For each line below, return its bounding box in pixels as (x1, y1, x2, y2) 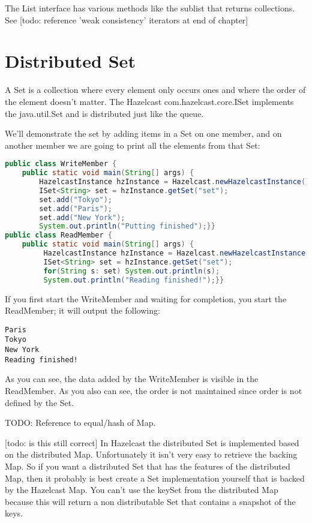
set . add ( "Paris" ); (39, 204, 113, 213)
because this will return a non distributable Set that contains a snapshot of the (5, 495, 296, 507)
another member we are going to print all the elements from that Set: (5, 139, 260, 151)
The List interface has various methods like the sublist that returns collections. (5, 2, 295, 14)
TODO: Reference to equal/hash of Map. (5, 416, 156, 429)
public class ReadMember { (5, 231, 112, 240)
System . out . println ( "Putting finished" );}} (39, 222, 215, 231)
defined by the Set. (5, 396, 74, 408)
